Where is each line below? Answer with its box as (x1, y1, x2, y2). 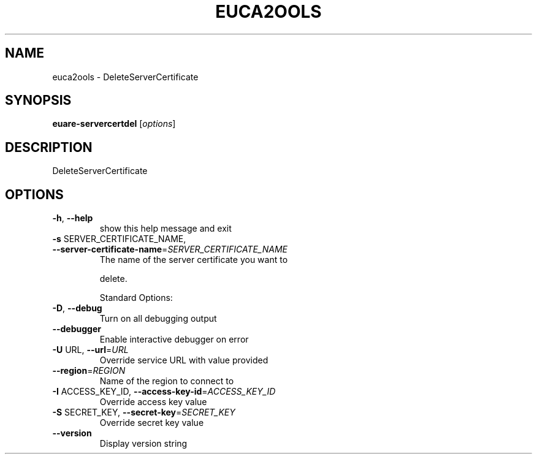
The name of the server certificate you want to (99, 254, 288, 265)
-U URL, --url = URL (52, 344, 129, 355)
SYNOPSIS (5, 93, 72, 108)
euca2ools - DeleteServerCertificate (52, 71, 199, 82)
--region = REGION (52, 365, 126, 376)
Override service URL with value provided (99, 355, 268, 366)
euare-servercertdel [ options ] (52, 118, 176, 129)
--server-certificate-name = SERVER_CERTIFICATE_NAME (52, 244, 288, 255)
